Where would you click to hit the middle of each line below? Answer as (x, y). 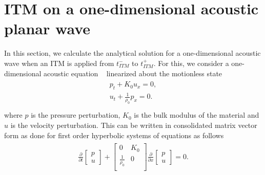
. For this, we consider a (191, 63)
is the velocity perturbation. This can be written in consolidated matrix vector (134, 125)
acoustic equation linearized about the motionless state (133, 73)
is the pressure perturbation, (76, 115)
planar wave (47, 28)
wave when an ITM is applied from (59, 63)
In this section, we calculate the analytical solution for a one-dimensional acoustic (132, 53)
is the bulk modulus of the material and (197, 115)
